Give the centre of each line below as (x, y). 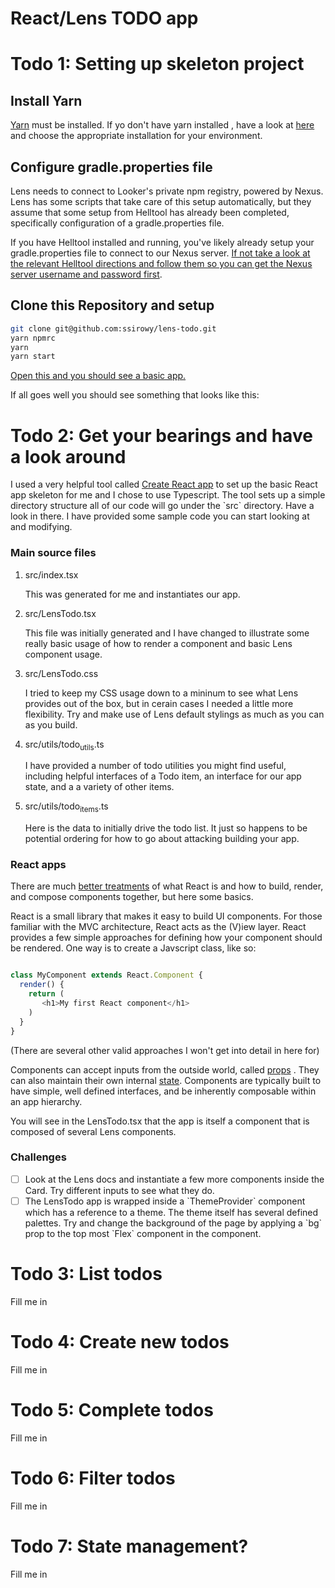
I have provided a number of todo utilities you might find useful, (155, 766)
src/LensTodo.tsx (60, 613)
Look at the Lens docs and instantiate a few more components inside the (174, 1179)
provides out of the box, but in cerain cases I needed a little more (159, 703)
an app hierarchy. (46, 1101)
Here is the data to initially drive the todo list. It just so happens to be (166, 828)
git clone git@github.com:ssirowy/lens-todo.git (113, 328)
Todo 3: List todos (86, 1274)
